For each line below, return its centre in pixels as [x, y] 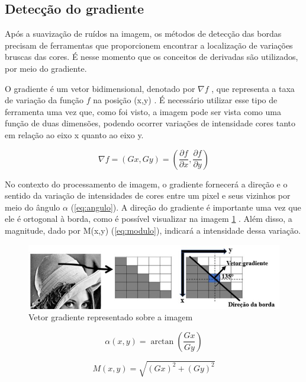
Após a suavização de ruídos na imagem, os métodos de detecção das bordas [143, 34]
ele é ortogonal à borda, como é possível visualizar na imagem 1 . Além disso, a [149, 219]
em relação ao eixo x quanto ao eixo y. [74, 134]
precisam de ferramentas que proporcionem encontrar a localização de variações [149, 45]
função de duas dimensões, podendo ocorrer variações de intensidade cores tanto [150, 123]
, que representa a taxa [253, 88]
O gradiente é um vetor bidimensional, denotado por [100, 88]
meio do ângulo [33, 207]
